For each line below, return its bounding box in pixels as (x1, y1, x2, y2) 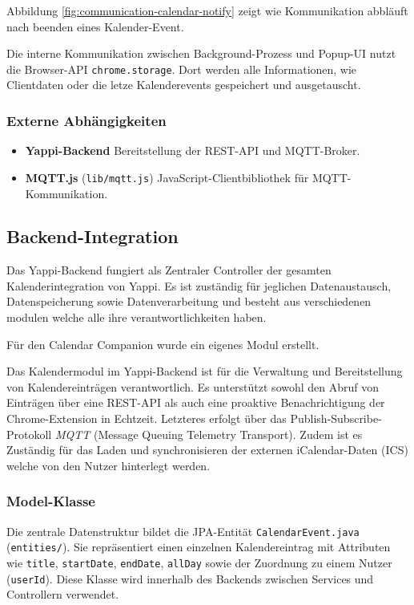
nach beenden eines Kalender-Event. (6, 18, 184, 35)
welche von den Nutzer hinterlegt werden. (6, 457, 211, 473)
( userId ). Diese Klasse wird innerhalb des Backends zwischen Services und (6, 570, 374, 587)
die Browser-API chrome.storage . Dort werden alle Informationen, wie (6, 60, 357, 77)
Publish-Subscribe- (290, 410, 382, 427)
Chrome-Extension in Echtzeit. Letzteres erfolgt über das (6, 410, 287, 427)
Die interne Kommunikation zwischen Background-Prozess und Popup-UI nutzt (6, 45, 396, 62)
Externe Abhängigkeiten (6, 110, 167, 130)
